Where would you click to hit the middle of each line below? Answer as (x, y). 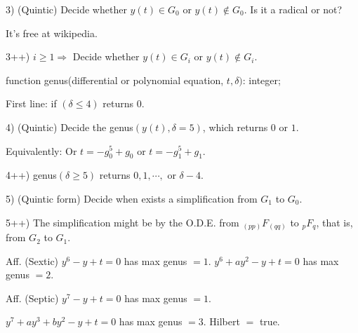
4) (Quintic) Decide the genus (69, 127)
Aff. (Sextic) (32, 260)
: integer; (261, 80)
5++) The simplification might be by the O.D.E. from (122, 222)
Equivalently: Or (41, 150)
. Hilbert (221, 321)
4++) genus (31, 175)
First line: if (31, 103)
